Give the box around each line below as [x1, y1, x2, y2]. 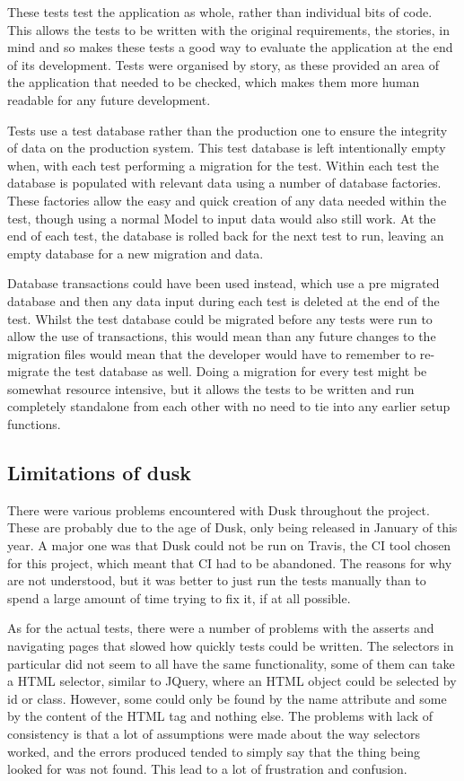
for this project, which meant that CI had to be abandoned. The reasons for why [7, 553, 452, 572]
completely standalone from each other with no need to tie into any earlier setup [7, 397, 451, 416]
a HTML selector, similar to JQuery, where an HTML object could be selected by [7, 671, 457, 690]
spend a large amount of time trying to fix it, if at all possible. [7, 588, 351, 607]
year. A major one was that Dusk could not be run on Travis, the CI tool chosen [7, 536, 451, 555]
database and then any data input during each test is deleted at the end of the [7, 291, 440, 310]
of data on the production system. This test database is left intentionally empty [7, 138, 446, 157]
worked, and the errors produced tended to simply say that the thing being [7, 742, 421, 760]
